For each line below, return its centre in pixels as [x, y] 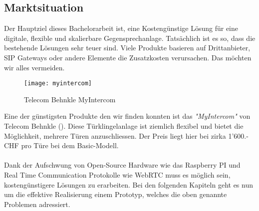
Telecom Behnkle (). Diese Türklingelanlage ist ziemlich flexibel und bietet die [124, 126]
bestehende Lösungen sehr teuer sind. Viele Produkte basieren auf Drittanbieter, [127, 48]
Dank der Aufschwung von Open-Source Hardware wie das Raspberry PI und [122, 165]
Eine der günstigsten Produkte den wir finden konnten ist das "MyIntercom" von [127, 116]
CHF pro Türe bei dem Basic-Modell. [61, 145]
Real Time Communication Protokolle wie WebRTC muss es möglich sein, [117, 174]
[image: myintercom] [58, 84]
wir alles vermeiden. [34, 67]
